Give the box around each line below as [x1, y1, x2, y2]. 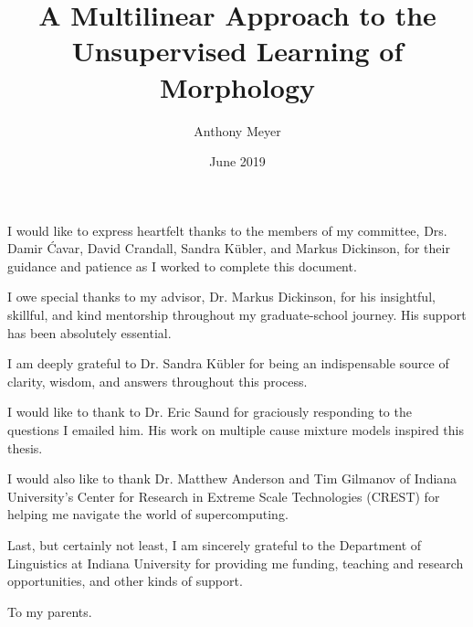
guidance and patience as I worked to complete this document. [7, 256, 357, 275]
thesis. [7, 438, 43, 457]
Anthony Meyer [194, 121, 281, 140]
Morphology [160, 68, 315, 105]
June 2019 [209, 152, 266, 171]
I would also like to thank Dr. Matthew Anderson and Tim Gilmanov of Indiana [7, 469, 457, 488]
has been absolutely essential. [7, 323, 172, 342]
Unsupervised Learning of [71, 32, 404, 69]
